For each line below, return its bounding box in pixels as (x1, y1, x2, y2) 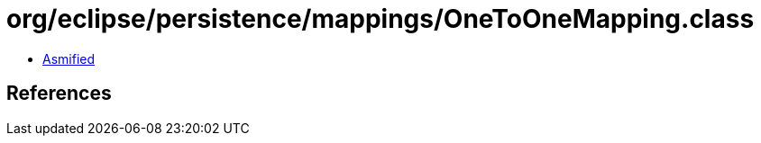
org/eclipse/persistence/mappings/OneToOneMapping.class (6, 4, 755, 34)
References (6, 82, 112, 105)
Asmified (42, 50, 96, 67)
